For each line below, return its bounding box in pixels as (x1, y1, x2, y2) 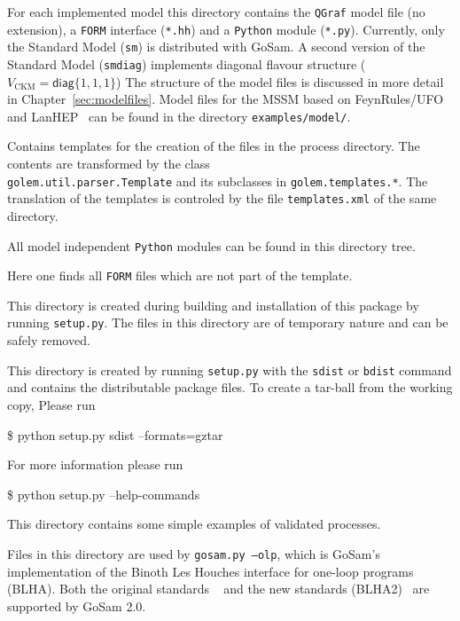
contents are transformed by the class (7, 154, 210, 173)
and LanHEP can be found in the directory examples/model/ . (7, 106, 351, 125)
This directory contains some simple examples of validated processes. (7, 515, 381, 533)
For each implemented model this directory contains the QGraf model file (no (7, 3, 425, 20)
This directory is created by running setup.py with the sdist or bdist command (7, 360, 452, 379)
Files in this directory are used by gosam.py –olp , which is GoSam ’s (7, 544, 380, 562)
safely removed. (7, 331, 90, 350)
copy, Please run (7, 395, 96, 413)
